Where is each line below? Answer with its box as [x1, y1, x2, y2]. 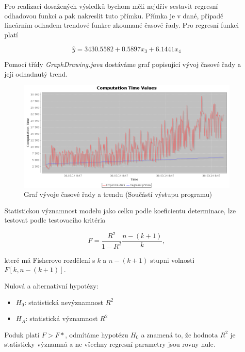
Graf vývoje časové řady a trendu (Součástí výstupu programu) [24, 189, 212, 199]
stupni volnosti [150, 255, 195, 265]
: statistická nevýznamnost [24, 297, 103, 307]
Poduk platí [4, 329, 40, 339]
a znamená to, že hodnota [141, 329, 218, 339]
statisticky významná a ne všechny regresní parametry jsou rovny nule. [4, 339, 215, 349]
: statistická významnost [25, 313, 98, 323]
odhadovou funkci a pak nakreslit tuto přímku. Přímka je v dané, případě [4, 10, 224, 20]
